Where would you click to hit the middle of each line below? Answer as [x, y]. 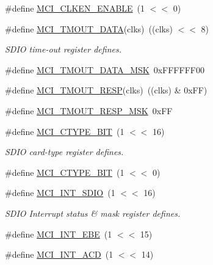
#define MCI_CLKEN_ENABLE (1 [75, 8]
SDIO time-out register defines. [63, 49]
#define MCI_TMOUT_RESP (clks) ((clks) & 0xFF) [106, 90]
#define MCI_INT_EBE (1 [59, 234]
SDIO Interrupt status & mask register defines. [93, 213]
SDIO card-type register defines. [64, 152]
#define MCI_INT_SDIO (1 [60, 193]
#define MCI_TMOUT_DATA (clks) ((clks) [89, 28]
